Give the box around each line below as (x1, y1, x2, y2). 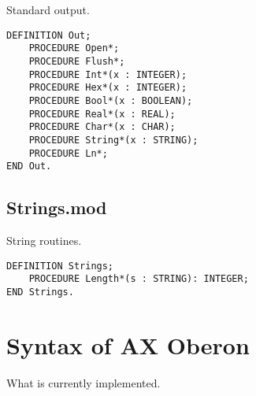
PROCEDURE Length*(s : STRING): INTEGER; (28, 273, 249, 285)
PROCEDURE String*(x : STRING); (28, 134, 198, 146)
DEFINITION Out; (6, 29, 91, 41)
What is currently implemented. (6, 374, 161, 390)
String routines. (6, 232, 82, 249)
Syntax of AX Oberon (6, 328, 250, 361)
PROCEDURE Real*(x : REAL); (28, 108, 176, 120)
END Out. (6, 161, 52, 172)
